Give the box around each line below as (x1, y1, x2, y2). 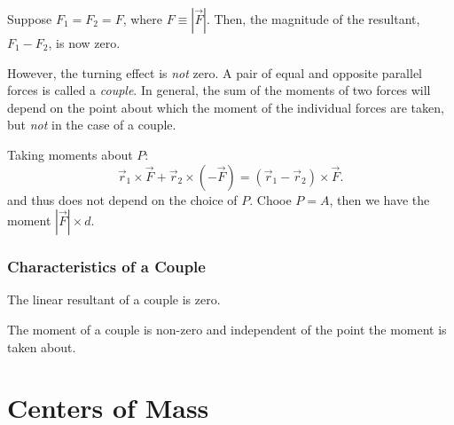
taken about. (7, 337, 76, 356)
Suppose (7, 10, 52, 28)
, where (122, 10, 163, 28)
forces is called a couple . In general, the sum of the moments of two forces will (7, 81, 431, 99)
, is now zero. (48, 34, 121, 51)
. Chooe (249, 190, 292, 209)
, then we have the (329, 190, 430, 209)
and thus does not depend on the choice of (7, 190, 238, 209)
